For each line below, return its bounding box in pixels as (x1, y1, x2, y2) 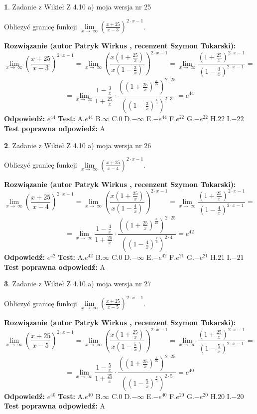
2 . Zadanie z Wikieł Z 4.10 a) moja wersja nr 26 (4, 140, 151, 150)
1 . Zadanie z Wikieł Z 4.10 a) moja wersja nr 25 (4, 1, 151, 11)
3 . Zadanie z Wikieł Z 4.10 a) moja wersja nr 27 (4, 278, 151, 289)
